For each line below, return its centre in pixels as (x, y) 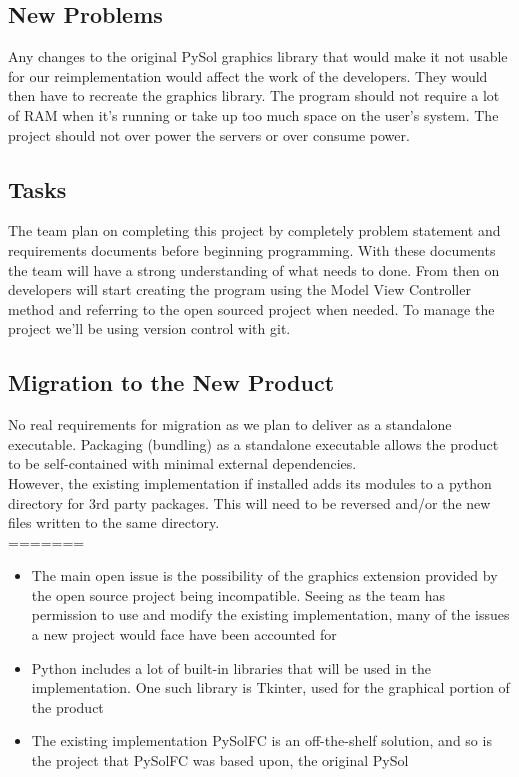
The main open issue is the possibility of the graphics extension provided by (264, 575)
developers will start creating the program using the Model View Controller (239, 289)
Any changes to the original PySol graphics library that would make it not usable (258, 56)
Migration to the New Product (171, 382)
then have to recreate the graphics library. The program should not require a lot (254, 95)
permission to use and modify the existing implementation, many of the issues (270, 614)
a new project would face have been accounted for (184, 634)
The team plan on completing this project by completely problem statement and (254, 230)
